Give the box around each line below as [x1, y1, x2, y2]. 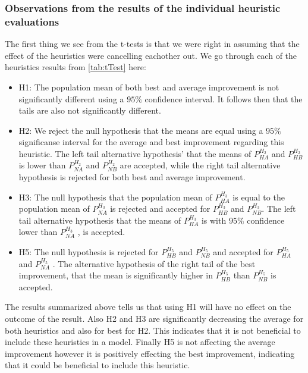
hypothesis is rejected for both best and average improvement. [18, 171, 246, 183]
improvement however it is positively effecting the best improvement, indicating [5, 347, 295, 359]
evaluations [5, 14, 59, 29]
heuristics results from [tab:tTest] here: [5, 61, 146, 73]
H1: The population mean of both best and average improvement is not [18, 80, 279, 93]
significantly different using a [18, 92, 124, 105]
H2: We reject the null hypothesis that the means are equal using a [18, 124, 263, 136]
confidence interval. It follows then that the [144, 92, 303, 105]
